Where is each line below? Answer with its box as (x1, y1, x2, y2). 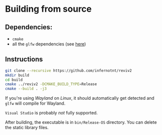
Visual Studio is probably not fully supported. (5, 110, 98, 116)
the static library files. (5, 125, 49, 131)
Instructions (5, 55, 43, 64)
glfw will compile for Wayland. (5, 100, 66, 106)
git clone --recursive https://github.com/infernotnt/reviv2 (5, 68, 132, 73)
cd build (5, 77, 23, 82)
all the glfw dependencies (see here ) (12, 41, 86, 47)
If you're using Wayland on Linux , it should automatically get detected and (5, 95, 155, 101)
